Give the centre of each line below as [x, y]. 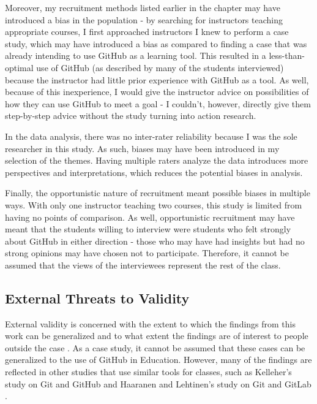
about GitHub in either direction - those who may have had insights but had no [155, 241]
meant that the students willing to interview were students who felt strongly [148, 229]
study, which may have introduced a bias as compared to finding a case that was [156, 43]
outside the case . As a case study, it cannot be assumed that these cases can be [155, 347]
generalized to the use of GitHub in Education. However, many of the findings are [158, 360]
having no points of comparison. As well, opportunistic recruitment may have [150, 217]
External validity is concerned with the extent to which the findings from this [151, 323]
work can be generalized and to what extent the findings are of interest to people [157, 336]
